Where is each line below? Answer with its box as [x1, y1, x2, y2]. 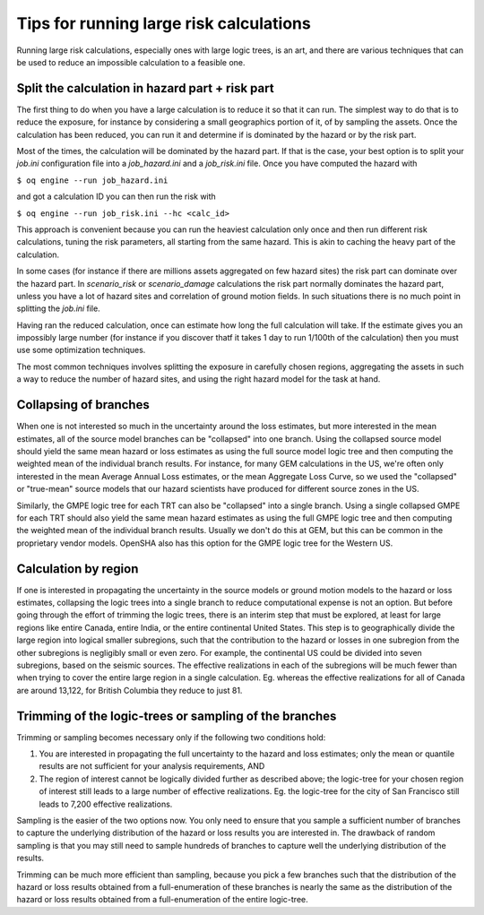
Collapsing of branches [16, 397, 150, 412]
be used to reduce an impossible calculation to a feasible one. [16, 56, 246, 67]
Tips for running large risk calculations [16, 13, 311, 33]
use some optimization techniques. [16, 345, 146, 356]
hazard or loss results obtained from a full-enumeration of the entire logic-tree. [16, 894, 308, 905]
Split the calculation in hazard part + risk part [16, 81, 274, 96]
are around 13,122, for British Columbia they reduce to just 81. [16, 685, 243, 695]
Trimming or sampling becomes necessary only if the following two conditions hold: [16, 731, 326, 743]
